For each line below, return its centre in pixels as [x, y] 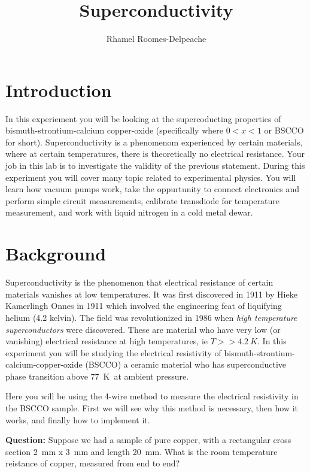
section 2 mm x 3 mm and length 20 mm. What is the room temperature [142, 451]
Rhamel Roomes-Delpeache [156, 39]
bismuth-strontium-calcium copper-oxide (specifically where [114, 130]
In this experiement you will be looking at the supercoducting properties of [143, 118]
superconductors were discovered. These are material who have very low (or [143, 329]
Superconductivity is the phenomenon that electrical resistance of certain [139, 282]
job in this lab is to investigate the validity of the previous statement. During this [155, 166]
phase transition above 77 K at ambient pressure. [97, 376]
